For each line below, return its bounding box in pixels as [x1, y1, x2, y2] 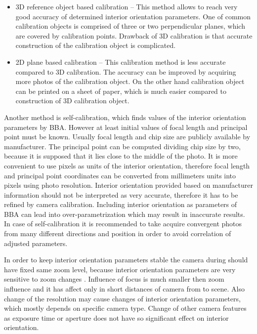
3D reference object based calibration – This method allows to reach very [15, 1, 238, 11]
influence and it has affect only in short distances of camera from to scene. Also [4, 284, 245, 294]
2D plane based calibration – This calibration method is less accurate [15, 56, 226, 67]
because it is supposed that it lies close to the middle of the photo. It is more [4, 151, 238, 161]
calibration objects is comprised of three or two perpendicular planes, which [15, 21, 245, 31]
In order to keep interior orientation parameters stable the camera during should [4, 254, 248, 265]
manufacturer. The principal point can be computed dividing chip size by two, [4, 141, 241, 151]
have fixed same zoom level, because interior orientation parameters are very [4, 264, 236, 274]
